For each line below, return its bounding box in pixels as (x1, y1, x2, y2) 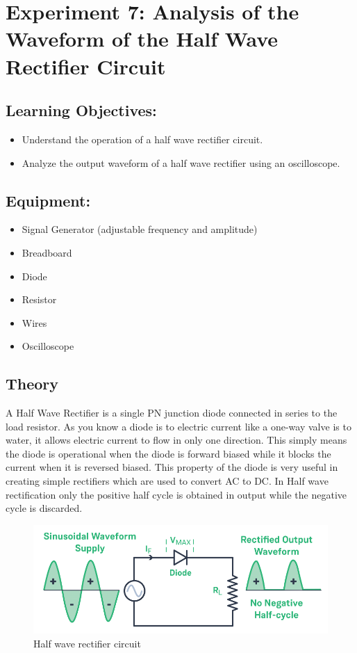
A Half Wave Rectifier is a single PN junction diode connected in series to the (6, 405, 338, 420)
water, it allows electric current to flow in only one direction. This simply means (6, 433, 347, 447)
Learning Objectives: (6, 99, 157, 121)
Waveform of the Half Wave (6, 24, 279, 53)
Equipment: (6, 189, 91, 211)
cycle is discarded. (6, 501, 83, 515)
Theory (6, 373, 59, 394)
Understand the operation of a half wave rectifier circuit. (22, 131, 263, 146)
